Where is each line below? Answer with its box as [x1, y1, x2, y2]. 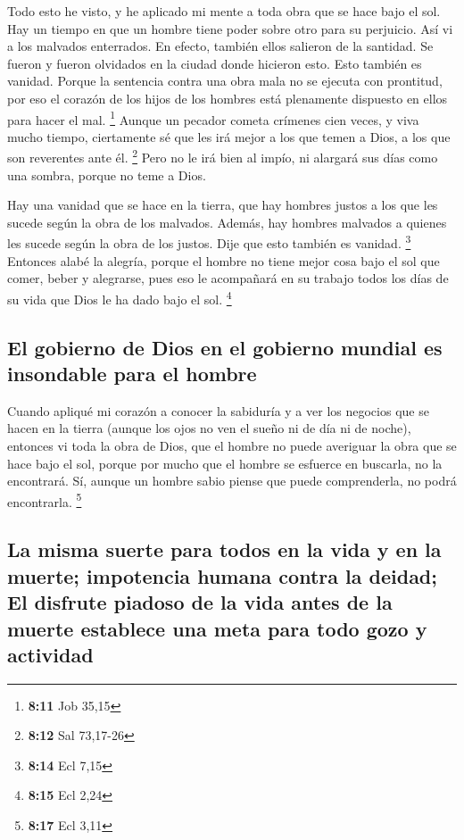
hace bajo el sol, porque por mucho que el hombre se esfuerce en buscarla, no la [7, 453, 443, 472]
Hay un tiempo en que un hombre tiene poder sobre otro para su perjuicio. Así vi [7, 19, 453, 37]
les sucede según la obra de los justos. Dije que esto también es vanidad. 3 [7, 231, 411, 253]
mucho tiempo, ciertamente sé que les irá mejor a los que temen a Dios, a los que [7, 127, 451, 146]
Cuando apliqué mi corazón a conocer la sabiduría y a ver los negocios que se [7, 401, 429, 420]
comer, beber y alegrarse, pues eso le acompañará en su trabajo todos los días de [7, 269, 449, 287]
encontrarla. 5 [7, 489, 82, 511]
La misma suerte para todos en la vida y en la [7, 536, 442, 563]
